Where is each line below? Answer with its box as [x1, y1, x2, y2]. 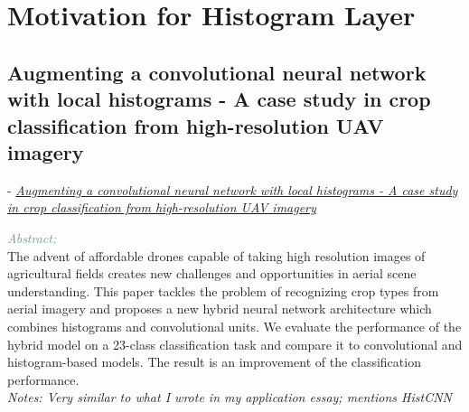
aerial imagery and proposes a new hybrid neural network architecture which [7, 299, 432, 318]
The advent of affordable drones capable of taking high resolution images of [7, 246, 426, 265]
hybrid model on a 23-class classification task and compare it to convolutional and [7, 334, 463, 353]
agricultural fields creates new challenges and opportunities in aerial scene [7, 264, 417, 283]
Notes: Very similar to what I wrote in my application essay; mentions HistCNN [7, 388, 453, 407]
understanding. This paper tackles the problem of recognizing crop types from [7, 281, 439, 300]
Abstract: [7, 228, 57, 247]
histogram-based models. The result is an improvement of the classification [7, 352, 421, 371]
